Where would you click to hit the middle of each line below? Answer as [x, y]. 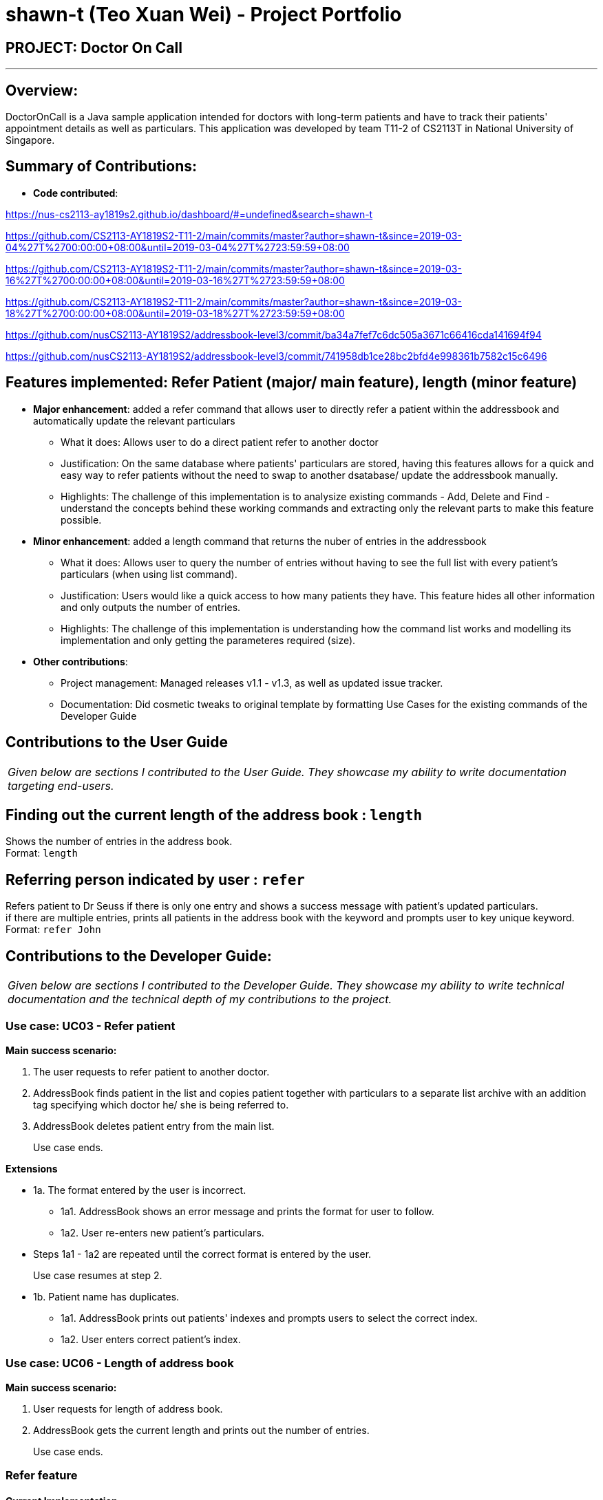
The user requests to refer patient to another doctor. [151, 1071]
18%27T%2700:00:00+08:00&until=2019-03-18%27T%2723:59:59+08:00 [175, 313]
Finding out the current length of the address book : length [214, 815]
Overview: [42, 90]
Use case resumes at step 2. [98, 1275]
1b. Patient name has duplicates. [106, 1296]
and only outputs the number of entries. [151, 607]
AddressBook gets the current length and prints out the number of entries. [201, 1430]
